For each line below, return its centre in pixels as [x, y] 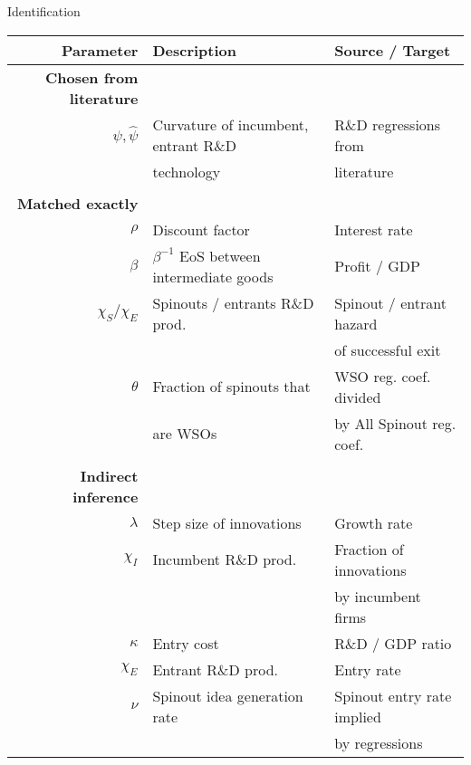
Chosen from [91, 77]
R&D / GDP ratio [393, 643]
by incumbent [378, 596]
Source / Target [393, 50]
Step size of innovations [227, 522]
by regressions [379, 742]
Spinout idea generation [228, 695]
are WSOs [185, 434]
